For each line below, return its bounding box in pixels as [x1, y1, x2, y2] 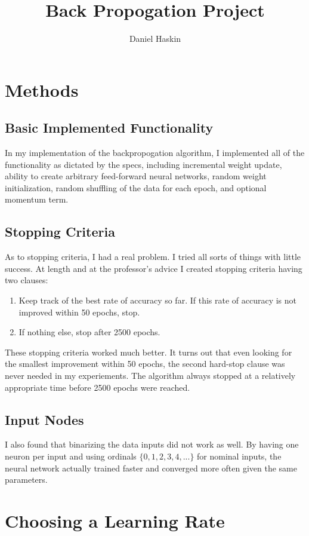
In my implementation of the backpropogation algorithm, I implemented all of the [5, 146, 305, 159]
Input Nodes [5, 410, 84, 428]
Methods [5, 77, 79, 102]
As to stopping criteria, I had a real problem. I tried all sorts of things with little [5, 250, 301, 263]
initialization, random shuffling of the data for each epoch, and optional [5, 181, 267, 194]
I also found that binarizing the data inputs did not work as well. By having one [5, 438, 299, 451]
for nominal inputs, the [197, 450, 282, 463]
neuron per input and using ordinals [5, 450, 137, 463]
